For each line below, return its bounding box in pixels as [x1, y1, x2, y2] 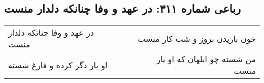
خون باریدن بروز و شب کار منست [138, 32, 256, 44]
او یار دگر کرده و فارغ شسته [8, 59, 108, 71]
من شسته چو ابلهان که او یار [156, 53, 256, 65]
